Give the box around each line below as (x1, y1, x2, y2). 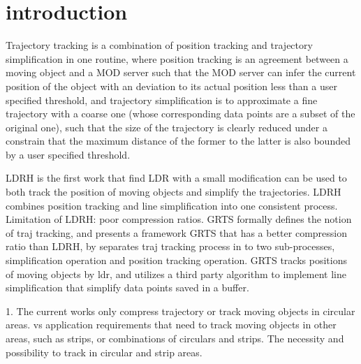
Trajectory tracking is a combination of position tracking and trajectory (6, 38, 313, 52)
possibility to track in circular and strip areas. (6, 344, 202, 359)
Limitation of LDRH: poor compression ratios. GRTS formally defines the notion (6, 212, 352, 226)
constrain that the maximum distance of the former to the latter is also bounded (6, 133, 351, 148)
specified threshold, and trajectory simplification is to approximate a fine (6, 92, 318, 107)
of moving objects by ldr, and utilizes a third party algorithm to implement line (6, 266, 347, 281)
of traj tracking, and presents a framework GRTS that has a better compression (6, 225, 348, 240)
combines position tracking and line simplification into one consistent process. (6, 198, 338, 212)
